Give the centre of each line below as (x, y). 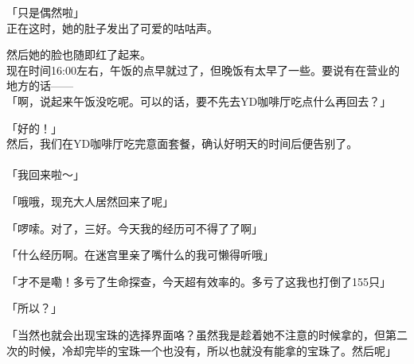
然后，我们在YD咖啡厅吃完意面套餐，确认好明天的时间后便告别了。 (182, 143)
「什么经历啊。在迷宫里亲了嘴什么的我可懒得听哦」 (140, 255)
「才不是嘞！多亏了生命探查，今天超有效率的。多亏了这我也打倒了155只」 (199, 281)
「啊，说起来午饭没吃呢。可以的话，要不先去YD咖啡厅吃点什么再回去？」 (199, 101)
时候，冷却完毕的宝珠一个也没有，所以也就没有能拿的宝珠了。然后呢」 (212, 350)
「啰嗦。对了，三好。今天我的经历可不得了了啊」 (135, 228)
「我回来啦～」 (45, 174)
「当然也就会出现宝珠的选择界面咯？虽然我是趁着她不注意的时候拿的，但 (196, 334)
